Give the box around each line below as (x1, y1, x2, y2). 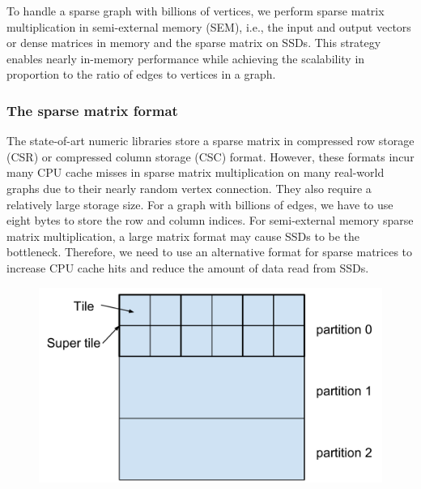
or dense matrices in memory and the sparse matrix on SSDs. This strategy (6, 34, 381, 51)
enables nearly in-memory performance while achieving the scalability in (6, 49, 365, 66)
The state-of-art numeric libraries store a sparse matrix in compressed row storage (6, 132, 415, 149)
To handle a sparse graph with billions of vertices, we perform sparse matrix (6, 2, 385, 19)
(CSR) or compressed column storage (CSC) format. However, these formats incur (6, 148, 415, 165)
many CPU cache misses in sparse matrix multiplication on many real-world (6, 164, 385, 181)
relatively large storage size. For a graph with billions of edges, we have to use (6, 195, 393, 212)
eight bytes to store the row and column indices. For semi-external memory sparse (6, 212, 414, 229)
